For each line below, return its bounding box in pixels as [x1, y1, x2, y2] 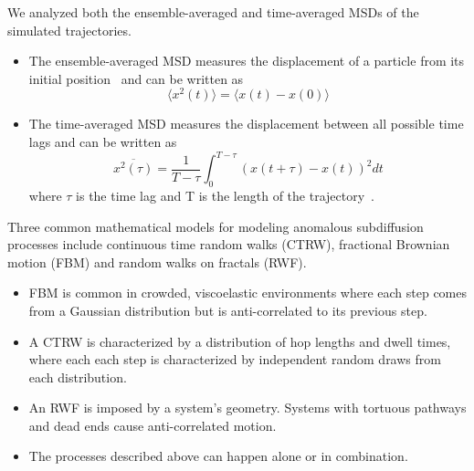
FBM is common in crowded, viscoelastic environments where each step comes [28, 283, 468, 302]
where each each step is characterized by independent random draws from [28, 350, 441, 369]
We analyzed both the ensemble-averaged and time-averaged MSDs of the [7, 3, 419, 21]
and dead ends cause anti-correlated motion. [28, 415, 277, 434]
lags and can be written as [28, 132, 177, 152]
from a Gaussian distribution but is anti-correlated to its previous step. [28, 300, 427, 319]
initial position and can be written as [28, 68, 244, 88]
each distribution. [28, 367, 127, 386]
